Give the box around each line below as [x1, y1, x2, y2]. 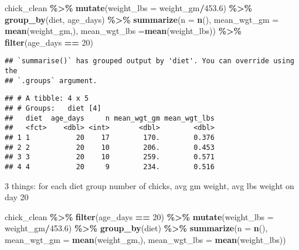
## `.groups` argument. [5, 76, 97, 85]
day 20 [5, 191, 29, 203]
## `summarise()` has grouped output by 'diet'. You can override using [5, 57, 294, 66]
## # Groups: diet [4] [5, 104, 101, 112]
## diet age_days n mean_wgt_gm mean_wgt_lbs [5, 114, 215, 122]
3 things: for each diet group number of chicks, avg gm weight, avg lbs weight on [5, 179, 294, 191]
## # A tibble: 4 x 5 [5, 94, 89, 103]
